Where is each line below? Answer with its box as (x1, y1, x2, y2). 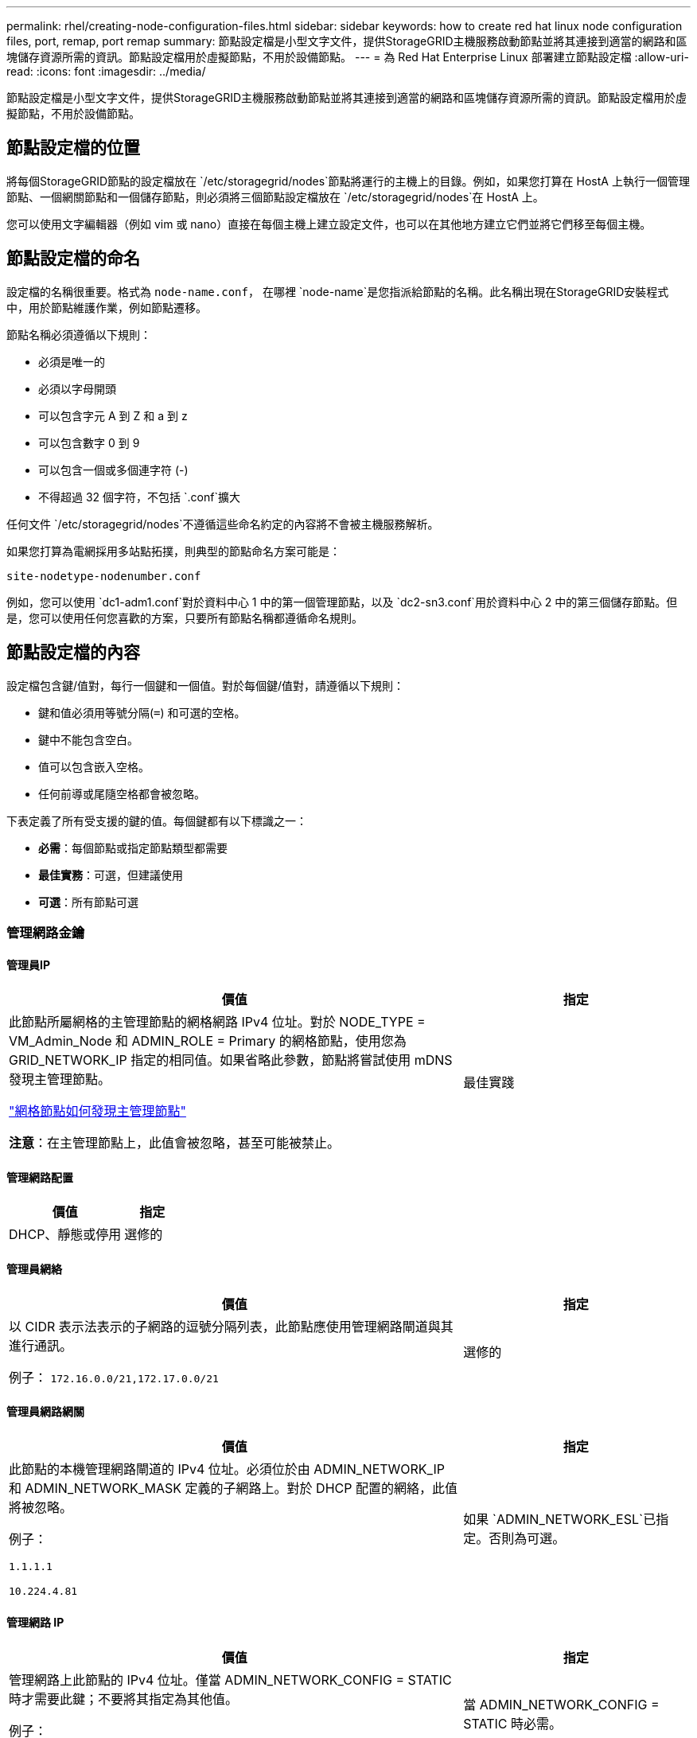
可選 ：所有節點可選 (38, 894, 138, 909)
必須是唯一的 (38, 354, 105, 368)
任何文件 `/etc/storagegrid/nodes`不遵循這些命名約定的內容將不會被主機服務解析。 (6, 516, 439, 531)
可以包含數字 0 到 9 (38, 435, 140, 450)
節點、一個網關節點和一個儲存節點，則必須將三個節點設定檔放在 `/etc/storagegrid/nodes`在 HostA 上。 (6, 189, 544, 204)
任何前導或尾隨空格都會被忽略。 (38, 786, 205, 801)
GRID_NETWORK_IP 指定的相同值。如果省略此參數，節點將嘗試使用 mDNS (9, 1052, 453, 1069)
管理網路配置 (6, 1170, 73, 1184)
